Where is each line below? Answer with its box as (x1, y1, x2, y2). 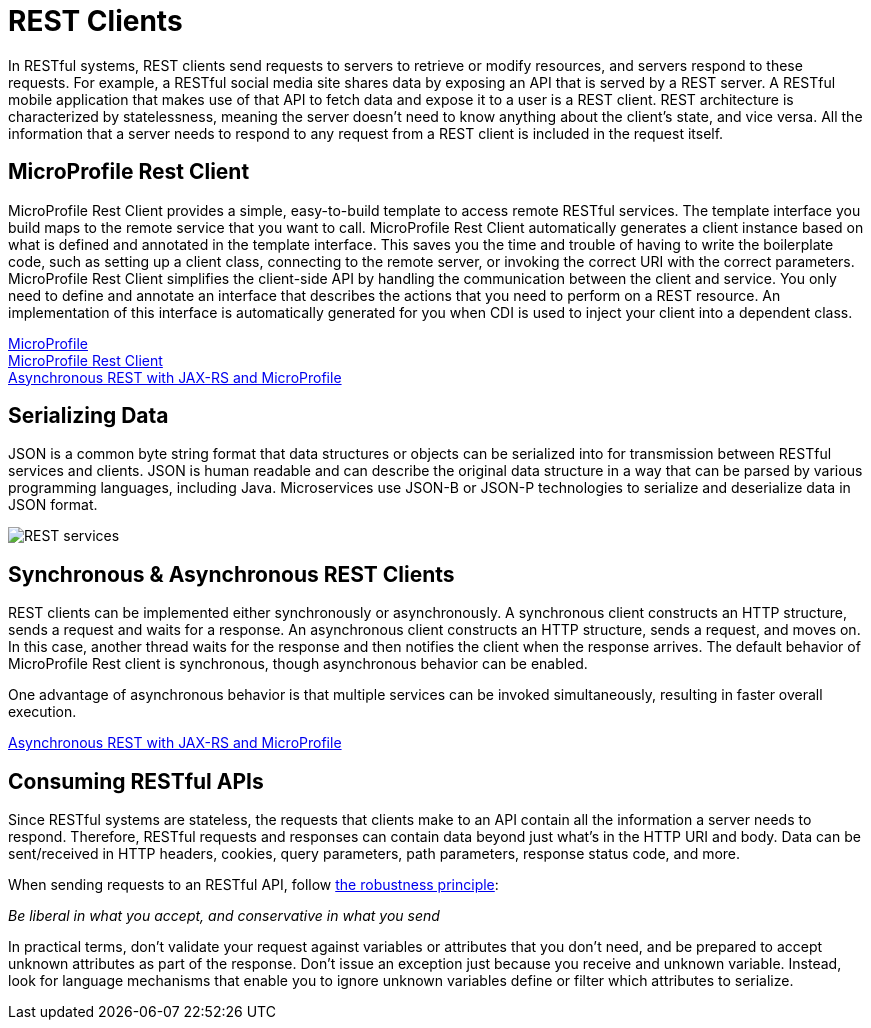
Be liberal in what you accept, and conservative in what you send (8, 907, 440, 925)
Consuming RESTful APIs (8, 768, 264, 794)
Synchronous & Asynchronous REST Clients (8, 561, 455, 587)
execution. (8, 703, 77, 721)
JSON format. (8, 496, 98, 514)
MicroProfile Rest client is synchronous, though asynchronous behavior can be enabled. (8, 655, 588, 673)
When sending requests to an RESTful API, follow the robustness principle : (8, 876, 499, 894)
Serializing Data (8, 403, 169, 429)
